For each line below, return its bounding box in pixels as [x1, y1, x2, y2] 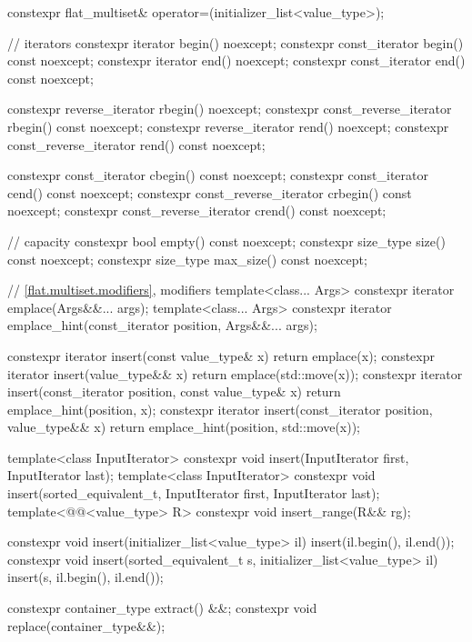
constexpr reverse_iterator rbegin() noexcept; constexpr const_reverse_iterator [7, 99, 452, 118]
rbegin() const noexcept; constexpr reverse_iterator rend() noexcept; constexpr [7, 116, 449, 135]
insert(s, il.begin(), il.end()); [7, 567, 164, 587]
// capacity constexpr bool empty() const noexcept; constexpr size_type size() [7, 231, 446, 250]
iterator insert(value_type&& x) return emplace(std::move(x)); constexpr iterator [7, 364, 463, 383]
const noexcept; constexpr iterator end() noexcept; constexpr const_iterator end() [7, 51, 466, 70]
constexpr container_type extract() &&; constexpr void [7, 598, 317, 617]
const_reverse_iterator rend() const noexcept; [7, 135, 266, 154]
